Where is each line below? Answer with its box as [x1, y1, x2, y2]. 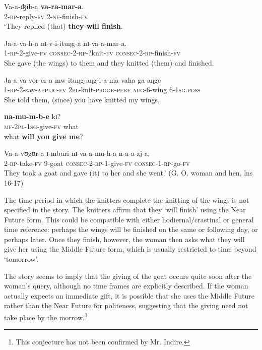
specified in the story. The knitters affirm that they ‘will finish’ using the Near [4, 204, 246, 215]
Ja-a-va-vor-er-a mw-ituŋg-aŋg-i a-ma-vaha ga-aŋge [4, 74, 161, 85]
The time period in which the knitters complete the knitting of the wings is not [4, 194, 249, 205]
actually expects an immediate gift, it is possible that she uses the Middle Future [4, 290, 254, 301]
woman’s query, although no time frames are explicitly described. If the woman [4, 280, 248, 291]
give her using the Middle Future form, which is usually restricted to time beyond [4, 244, 256, 254]
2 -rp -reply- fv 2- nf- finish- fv [4, 11, 88, 21]
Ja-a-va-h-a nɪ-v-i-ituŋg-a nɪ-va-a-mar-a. [4, 37, 127, 48]
